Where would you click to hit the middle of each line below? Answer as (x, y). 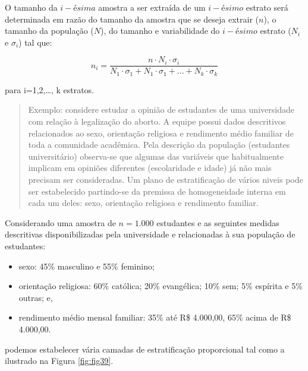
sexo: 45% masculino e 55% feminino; (87, 266)
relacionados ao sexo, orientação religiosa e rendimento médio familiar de (161, 133)
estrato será (267, 7)
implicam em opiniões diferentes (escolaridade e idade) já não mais (150, 168)
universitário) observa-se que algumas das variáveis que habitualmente (156, 156)
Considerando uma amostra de (60, 222)
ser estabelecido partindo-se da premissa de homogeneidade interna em (157, 191)
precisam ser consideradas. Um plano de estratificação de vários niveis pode (166, 180)
